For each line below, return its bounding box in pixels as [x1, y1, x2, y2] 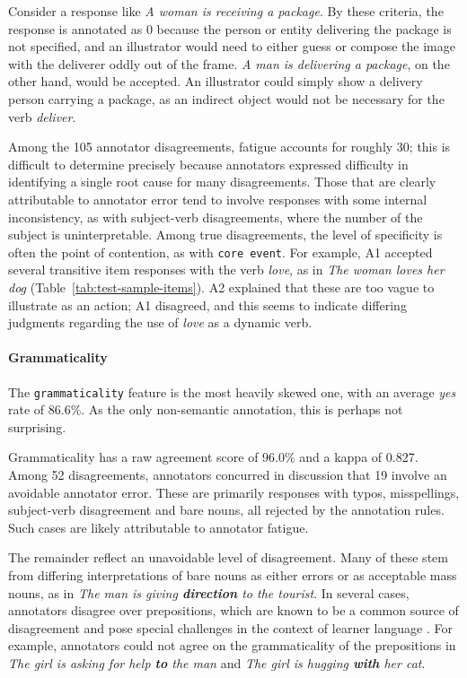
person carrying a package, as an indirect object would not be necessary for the [8, 89, 445, 108]
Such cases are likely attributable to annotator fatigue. [8, 517, 309, 536]
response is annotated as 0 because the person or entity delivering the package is [8, 19, 452, 38]
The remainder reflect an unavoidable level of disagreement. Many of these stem [8, 548, 448, 567]
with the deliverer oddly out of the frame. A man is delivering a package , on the [8, 54, 450, 73]
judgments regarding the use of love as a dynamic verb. [8, 313, 313, 332]
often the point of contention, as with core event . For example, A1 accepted [8, 242, 433, 261]
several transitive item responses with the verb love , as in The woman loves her [8, 260, 445, 279]
